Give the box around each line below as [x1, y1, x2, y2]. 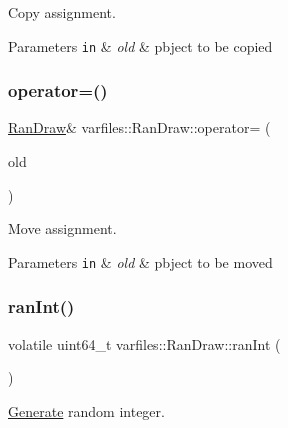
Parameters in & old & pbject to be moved [8, 251, 273, 272]
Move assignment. [8, 218, 117, 239]
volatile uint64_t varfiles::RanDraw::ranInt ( [8, 333, 281, 354]
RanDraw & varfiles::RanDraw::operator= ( [8, 117, 271, 138]
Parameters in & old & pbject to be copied [8, 35, 273, 56]
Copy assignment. [8, 2, 116, 22]
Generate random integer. [8, 400, 165, 421]
